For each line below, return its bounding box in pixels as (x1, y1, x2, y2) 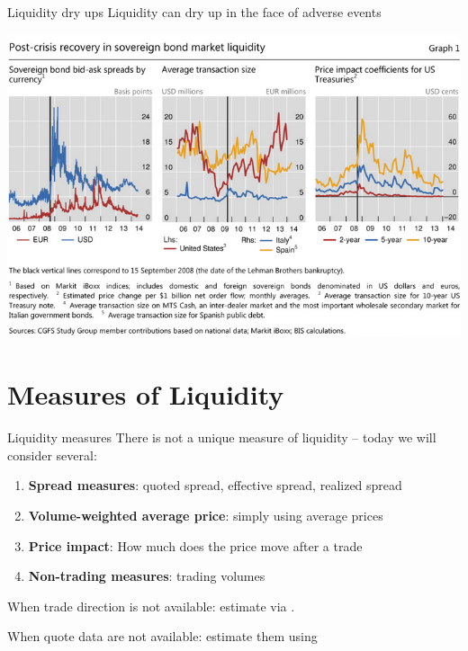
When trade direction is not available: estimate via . (7, 596, 295, 615)
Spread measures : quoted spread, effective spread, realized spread (28, 476, 402, 495)
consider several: (7, 445, 97, 464)
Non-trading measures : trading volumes (28, 566, 265, 585)
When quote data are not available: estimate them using (7, 627, 318, 646)
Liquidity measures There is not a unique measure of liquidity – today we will (7, 428, 436, 447)
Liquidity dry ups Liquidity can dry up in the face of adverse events (7, 3, 382, 21)
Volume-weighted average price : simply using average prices (28, 505, 383, 524)
